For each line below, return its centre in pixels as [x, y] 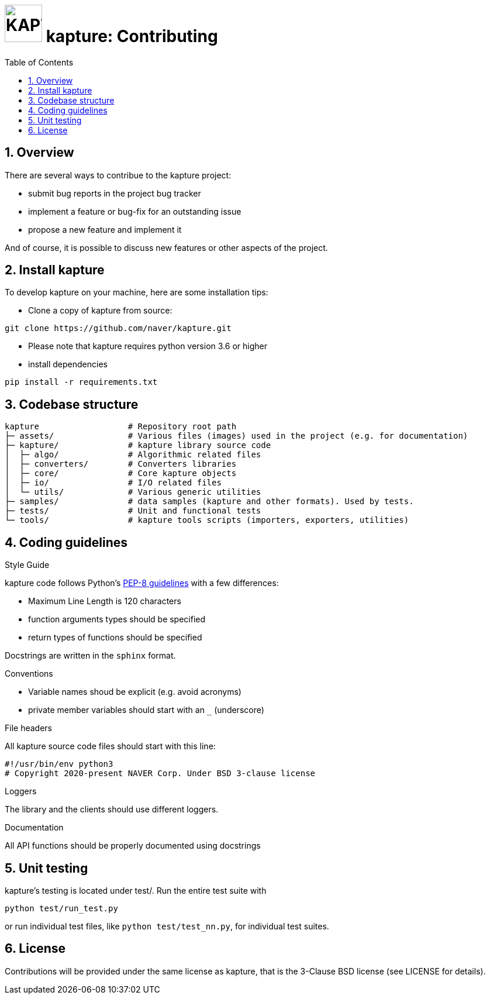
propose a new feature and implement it [105, 229]
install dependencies [68, 364]
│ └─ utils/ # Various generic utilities [133, 492]
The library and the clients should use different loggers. [112, 809]
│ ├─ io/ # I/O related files [113, 483]
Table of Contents [39, 62]
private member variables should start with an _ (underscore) [146, 710]
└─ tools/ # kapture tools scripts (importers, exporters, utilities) [207, 520]
